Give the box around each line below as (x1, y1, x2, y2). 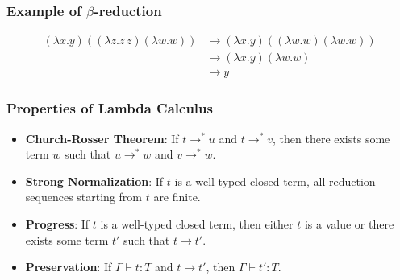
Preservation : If (25, 258, 112, 275)
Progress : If (25, 215, 90, 232)
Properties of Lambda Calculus (6, 98, 213, 118)
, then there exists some (273, 130, 390, 146)
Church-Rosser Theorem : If (25, 130, 179, 146)
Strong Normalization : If (25, 172, 164, 189)
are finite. (153, 188, 201, 205)
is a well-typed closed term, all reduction (174, 172, 376, 189)
